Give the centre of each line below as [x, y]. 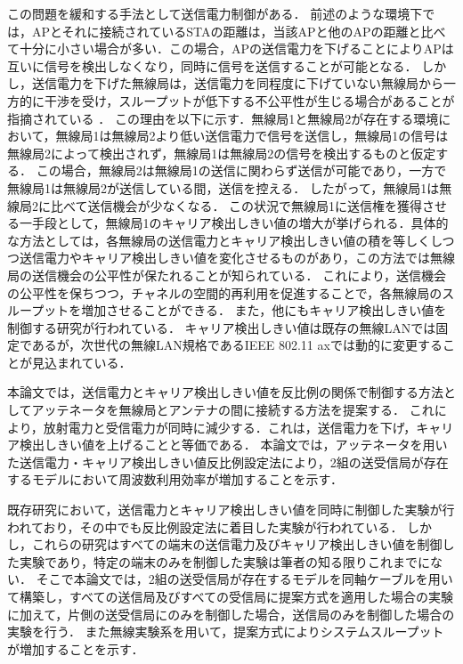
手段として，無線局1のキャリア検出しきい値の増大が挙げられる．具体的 [240, 223]
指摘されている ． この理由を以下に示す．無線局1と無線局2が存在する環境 [223, 118]
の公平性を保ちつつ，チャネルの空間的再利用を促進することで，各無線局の [225, 292]
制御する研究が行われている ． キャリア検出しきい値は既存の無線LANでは [222, 327]
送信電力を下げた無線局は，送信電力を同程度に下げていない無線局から [237, 83]
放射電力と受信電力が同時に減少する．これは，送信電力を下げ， [230, 427]
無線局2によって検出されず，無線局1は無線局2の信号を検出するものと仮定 [222, 153]
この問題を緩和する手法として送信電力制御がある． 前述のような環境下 [215, 13]
